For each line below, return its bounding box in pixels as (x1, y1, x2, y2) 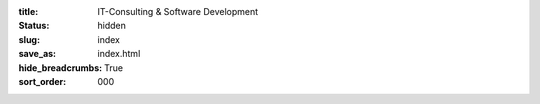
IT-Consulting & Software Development (97, 6, 259, 17)
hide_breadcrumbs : (18, 61, 103, 74)
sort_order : (18, 75, 67, 87)
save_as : (18, 48, 57, 60)
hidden (97, 20, 127, 32)
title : (18, 6, 39, 17)
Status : (18, 20, 50, 32)
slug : (18, 33, 40, 45)
